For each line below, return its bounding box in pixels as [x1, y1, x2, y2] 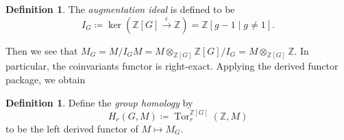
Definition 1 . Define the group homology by [5, 95, 193, 109]
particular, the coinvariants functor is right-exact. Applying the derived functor [5, 59, 339, 73]
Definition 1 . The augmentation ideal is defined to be [5, 2, 235, 16]
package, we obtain [5, 72, 86, 87]
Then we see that [5, 43, 78, 57]
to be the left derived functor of [5, 122, 138, 136]
